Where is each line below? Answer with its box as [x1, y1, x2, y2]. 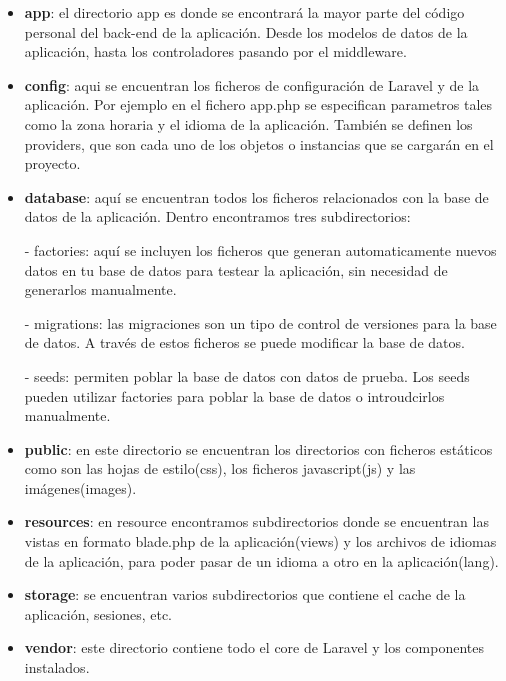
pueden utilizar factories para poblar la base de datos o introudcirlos [24, 385, 445, 406]
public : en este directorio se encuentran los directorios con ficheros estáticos [24, 438, 493, 459]
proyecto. [24, 153, 81, 174]
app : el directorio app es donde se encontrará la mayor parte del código [24, 2, 465, 22]
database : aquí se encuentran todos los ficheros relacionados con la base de [24, 186, 489, 207]
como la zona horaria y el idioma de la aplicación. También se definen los [24, 113, 473, 134]
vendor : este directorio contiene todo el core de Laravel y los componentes [24, 637, 484, 658]
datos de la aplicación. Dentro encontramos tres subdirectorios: [24, 206, 411, 227]
